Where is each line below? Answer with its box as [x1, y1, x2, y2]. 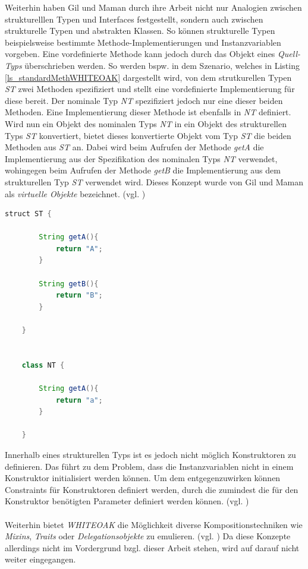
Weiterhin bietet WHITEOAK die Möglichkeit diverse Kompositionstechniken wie [5, 518, 303, 530]
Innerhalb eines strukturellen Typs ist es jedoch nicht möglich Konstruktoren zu [5, 448, 296, 460]
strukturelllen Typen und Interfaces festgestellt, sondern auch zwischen [5, 12, 263, 25]
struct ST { [5, 210, 52, 219]
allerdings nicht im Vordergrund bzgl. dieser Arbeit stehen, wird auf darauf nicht [5, 541, 300, 554]
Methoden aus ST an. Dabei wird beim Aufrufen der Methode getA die [5, 141, 264, 153]
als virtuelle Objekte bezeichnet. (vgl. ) [5, 187, 146, 200]
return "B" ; [55, 291, 103, 300]
